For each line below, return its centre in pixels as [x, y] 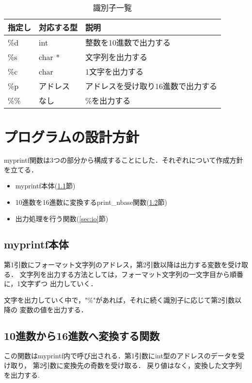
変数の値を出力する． [54, 309]
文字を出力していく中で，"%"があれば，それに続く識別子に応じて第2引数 [119, 300]
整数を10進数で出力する [128, 42]
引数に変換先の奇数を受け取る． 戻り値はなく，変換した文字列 [142, 365]
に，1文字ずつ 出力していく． [51, 283]
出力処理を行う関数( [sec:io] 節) [62, 218]
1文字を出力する [115, 71]
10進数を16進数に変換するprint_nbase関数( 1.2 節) [91, 202]
